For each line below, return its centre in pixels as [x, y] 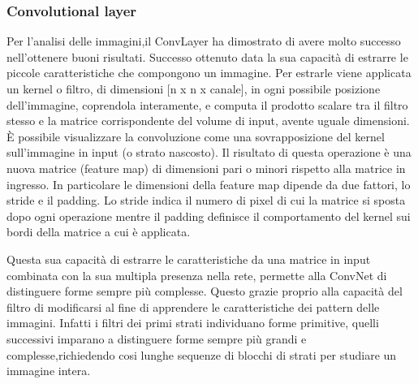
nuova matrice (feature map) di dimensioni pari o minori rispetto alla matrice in [206, 168]
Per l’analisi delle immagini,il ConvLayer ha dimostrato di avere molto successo [204, 41]
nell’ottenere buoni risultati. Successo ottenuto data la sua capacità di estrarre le [207, 56]
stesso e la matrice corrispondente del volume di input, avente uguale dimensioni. [208, 121]
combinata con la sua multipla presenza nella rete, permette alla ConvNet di [197, 275]
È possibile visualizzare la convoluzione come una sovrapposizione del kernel [196, 136]
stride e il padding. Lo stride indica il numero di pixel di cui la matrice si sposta [206, 200]
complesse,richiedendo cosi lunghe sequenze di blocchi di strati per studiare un [202, 354]
